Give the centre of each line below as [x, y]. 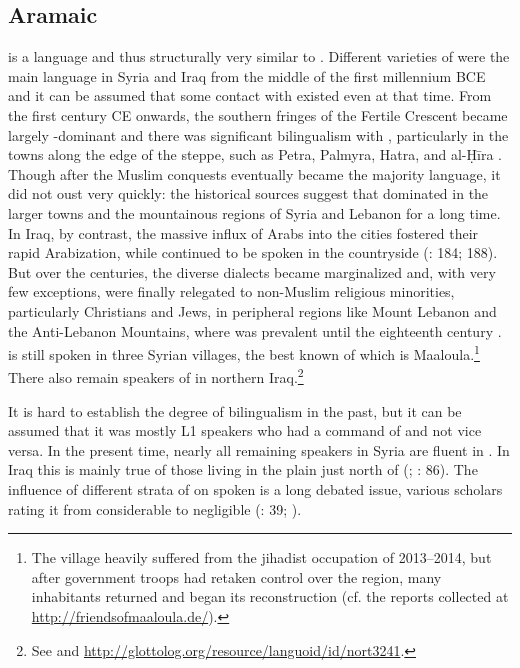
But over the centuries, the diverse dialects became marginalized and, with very [252, 271]
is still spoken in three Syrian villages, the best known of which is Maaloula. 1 [244, 352]
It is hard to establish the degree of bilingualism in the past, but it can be [235, 410]
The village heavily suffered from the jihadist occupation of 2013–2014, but [261, 557]
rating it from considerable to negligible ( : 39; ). [155, 508]
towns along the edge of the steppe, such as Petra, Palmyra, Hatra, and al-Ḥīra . [255, 154]
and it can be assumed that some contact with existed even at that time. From [250, 95]
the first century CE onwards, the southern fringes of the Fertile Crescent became [258, 114]
